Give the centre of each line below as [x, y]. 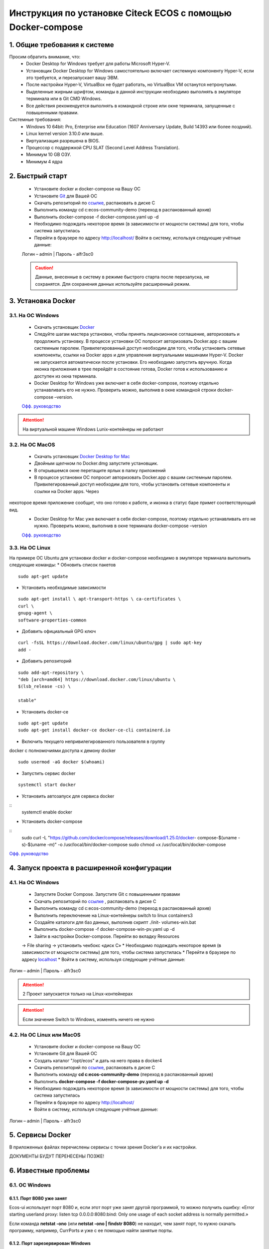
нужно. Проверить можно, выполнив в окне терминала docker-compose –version [121, 526]
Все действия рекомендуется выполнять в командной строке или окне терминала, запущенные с [131, 105]
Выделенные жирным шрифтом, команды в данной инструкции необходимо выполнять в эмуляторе [134, 91]
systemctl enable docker [47, 812]
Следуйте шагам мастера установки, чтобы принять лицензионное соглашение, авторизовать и [137, 334]
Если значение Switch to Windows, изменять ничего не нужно [88, 1019]
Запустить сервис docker [49, 773]
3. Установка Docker [42, 301]
